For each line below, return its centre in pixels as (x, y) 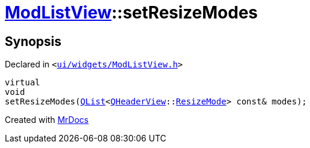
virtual (23, 83)
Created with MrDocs (47, 120)
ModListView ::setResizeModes (131, 13)
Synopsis (33, 41)
